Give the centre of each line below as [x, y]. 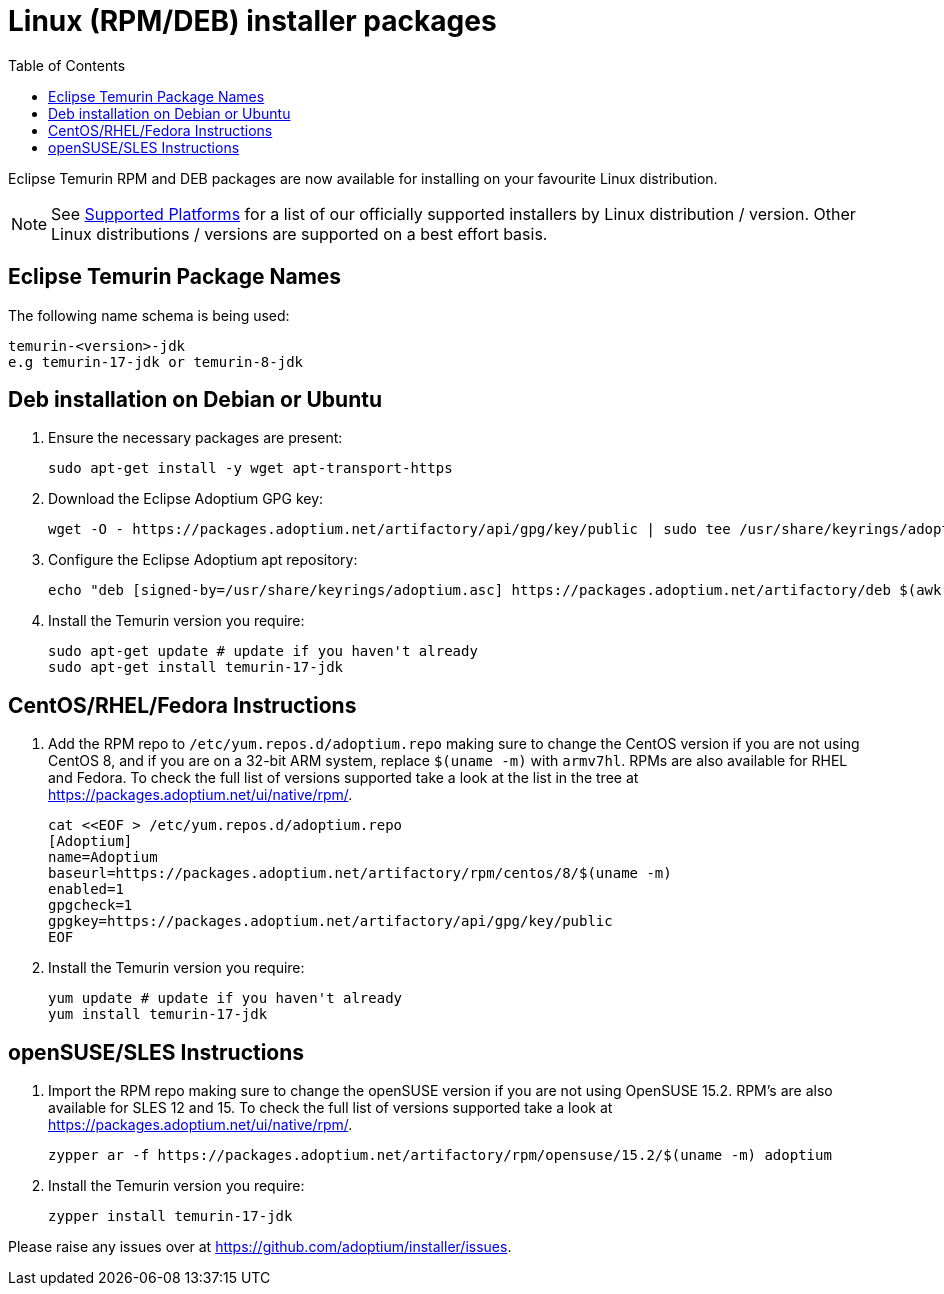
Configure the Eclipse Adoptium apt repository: [203, 560]
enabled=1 [86, 889]
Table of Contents [67, 65]
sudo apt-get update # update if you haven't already [263, 651]
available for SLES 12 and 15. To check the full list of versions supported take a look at [330, 1108]
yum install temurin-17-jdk [158, 1014]
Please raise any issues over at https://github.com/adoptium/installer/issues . [260, 1247]
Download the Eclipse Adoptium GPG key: [186, 499]
